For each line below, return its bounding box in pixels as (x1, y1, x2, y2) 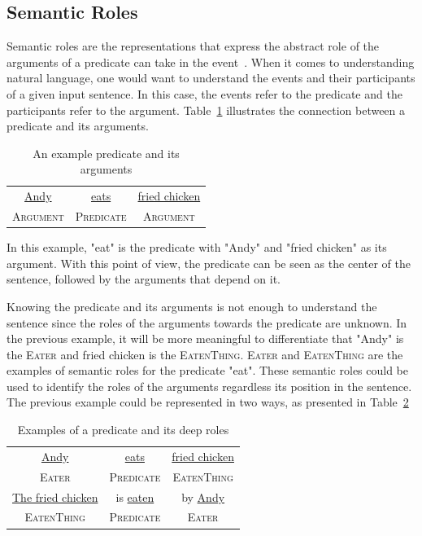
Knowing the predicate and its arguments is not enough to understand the (7, 297, 377, 314)
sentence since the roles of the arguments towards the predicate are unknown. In (7, 314, 407, 331)
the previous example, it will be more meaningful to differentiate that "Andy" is (7, 330, 404, 347)
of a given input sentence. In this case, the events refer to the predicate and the (7, 85, 402, 102)
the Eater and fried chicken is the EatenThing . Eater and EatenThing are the (7, 345, 403, 362)
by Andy (181, 488, 225, 505)
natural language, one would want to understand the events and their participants (7, 69, 415, 86)
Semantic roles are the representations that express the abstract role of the (7, 37, 380, 55)
